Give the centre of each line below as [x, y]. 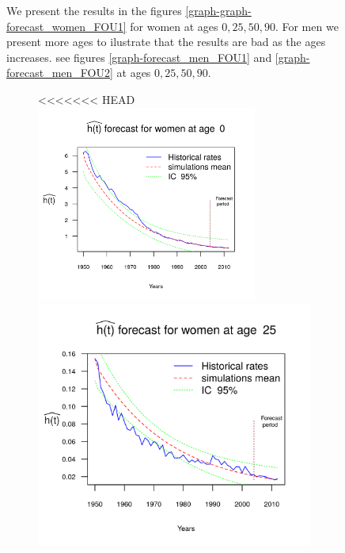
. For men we [307, 26]
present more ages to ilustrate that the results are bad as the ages [166, 42]
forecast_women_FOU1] [66, 26]
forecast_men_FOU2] [60, 73]
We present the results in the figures [94, 10]
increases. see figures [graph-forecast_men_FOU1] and [139, 57]
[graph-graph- [218, 10]
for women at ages [174, 26]
